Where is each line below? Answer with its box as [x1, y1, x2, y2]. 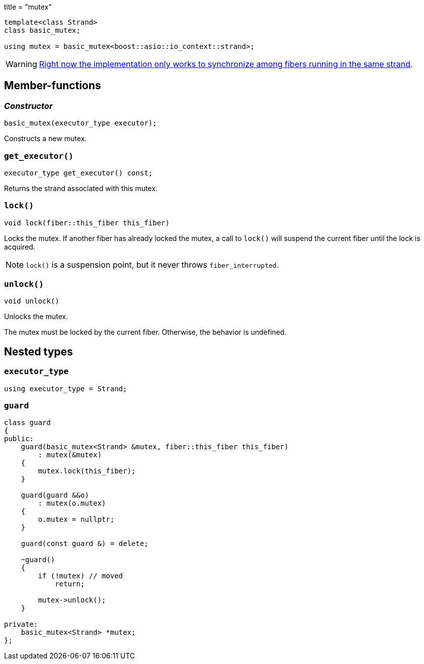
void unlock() [4, 297, 59, 306]
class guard [4, 418, 51, 427]
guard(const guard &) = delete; [21, 539, 149, 548]
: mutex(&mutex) [38, 451, 102, 459]
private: [4, 620, 38, 629]
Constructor [4, 100, 53, 111]
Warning [6, 59, 37, 69]
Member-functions [4, 79, 101, 92]
